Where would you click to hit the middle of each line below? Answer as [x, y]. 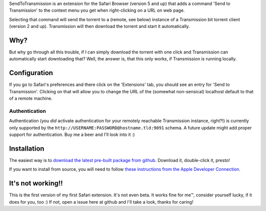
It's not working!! [36, 183]
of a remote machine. [31, 99]
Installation [27, 148]
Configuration [31, 73]
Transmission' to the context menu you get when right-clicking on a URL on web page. [97, 10]
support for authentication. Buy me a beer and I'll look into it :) [72, 134]
